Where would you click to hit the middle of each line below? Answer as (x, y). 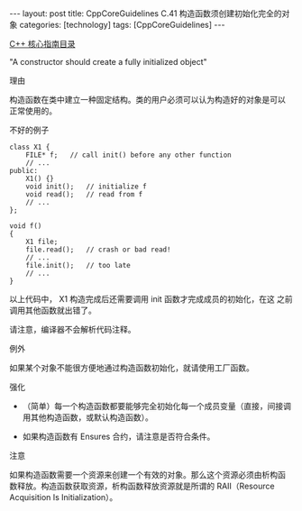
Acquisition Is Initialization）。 (64, 497)
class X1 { (30, 147)
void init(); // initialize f (86, 187)
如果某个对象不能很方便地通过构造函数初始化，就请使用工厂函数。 (132, 368)
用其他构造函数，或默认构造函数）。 (87, 417)
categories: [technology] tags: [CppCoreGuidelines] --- (122, 25)
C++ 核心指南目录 (42, 44)
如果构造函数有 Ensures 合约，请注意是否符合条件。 (119, 436)
